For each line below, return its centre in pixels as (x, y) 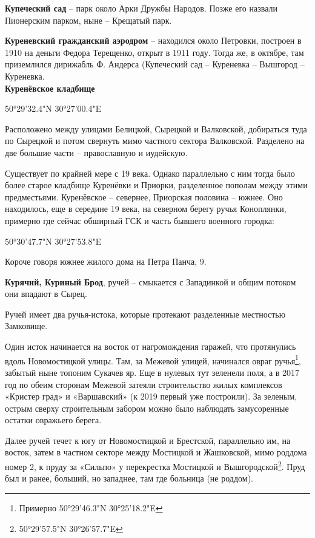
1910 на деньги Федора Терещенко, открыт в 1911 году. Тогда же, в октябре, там (154, 52)
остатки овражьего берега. (53, 420)
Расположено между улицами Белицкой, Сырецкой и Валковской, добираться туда (156, 128)
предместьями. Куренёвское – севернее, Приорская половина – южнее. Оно (144, 196)
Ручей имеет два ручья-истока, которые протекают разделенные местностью (145, 314)
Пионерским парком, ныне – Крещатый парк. (88, 20)
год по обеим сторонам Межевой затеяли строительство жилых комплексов (144, 384)
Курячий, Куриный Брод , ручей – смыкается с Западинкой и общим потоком (151, 281)
